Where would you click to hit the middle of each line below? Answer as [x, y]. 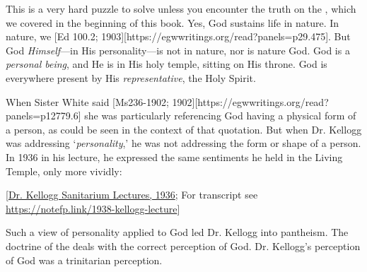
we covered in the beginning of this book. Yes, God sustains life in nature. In [173, 22]
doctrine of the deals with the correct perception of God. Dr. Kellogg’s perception [183, 246]
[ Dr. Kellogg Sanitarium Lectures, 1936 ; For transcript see [132, 195]
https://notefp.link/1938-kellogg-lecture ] [93, 208]
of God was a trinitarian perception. [84, 260]
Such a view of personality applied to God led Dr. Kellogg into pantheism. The [177, 232]
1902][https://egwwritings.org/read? [250, 101]
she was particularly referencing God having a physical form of [220, 116]
